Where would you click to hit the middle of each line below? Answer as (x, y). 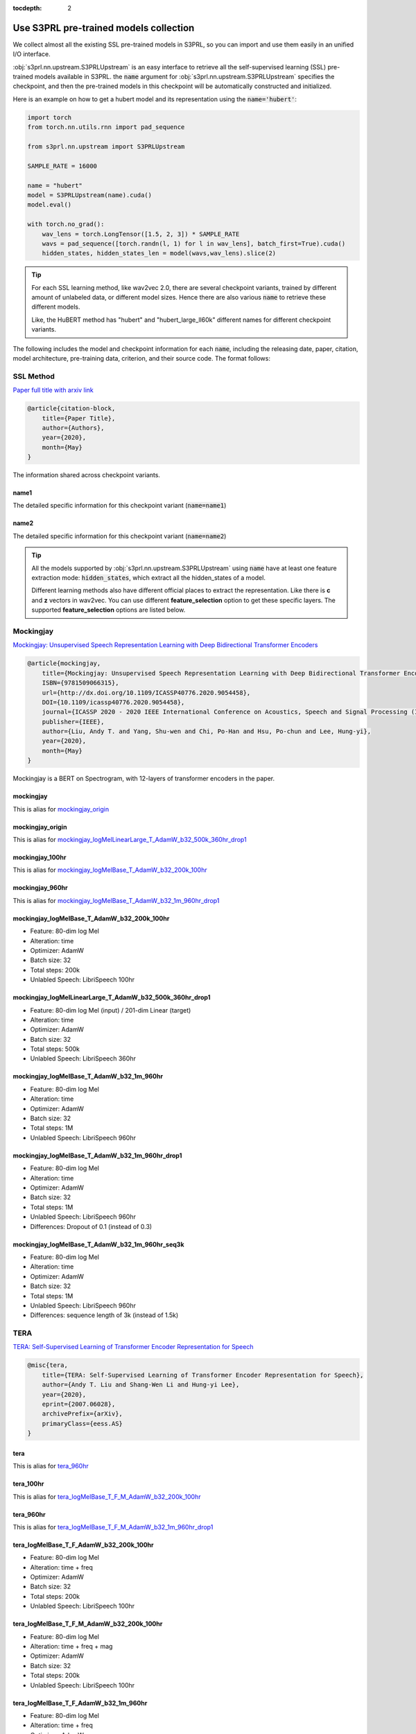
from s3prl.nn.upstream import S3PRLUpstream (106, 147)
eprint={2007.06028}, (79, 1404)
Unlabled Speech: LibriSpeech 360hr (83, 1058)
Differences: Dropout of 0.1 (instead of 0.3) (91, 1226)
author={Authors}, (73, 428)
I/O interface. (32, 54)
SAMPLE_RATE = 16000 (62, 166)
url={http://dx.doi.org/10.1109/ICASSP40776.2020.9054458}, (146, 693)
